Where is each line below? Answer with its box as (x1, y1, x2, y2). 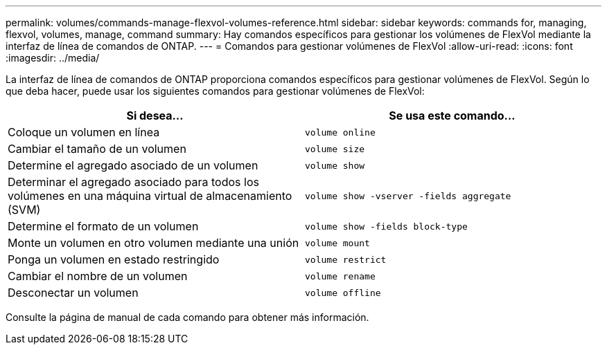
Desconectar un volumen (8, 286, 139, 300)
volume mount (305, 237, 370, 248)
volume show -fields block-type (305, 221, 468, 232)
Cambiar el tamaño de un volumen (8, 142, 186, 156)
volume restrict (305, 254, 387, 265)
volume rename (305, 270, 376, 282)
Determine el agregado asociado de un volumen (8, 158, 258, 172)
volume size (305, 143, 365, 154)
